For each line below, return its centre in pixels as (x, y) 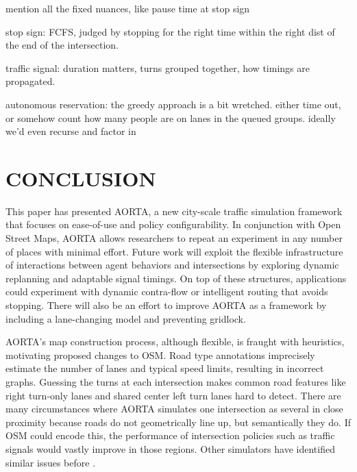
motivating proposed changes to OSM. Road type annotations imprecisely (160, 355)
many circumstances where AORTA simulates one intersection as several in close (174, 409)
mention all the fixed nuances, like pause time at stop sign (128, 8)
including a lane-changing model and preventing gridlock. (126, 318)
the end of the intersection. (62, 45)
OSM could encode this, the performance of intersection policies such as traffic (170, 435)
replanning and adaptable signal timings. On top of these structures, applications (176, 278)
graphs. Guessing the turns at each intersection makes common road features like (176, 382)
